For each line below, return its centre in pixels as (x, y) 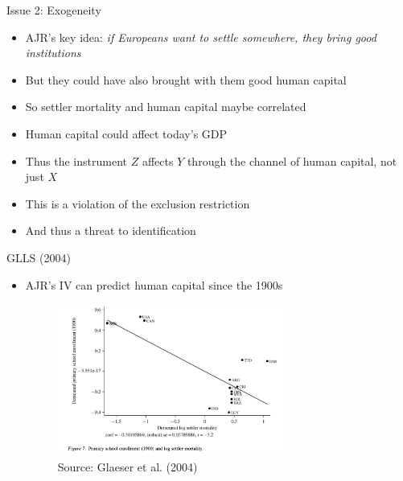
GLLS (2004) (39, 257)
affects (158, 160)
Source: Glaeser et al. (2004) (127, 466)
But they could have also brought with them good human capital (186, 79)
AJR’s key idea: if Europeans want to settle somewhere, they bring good (201, 37)
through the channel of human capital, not (292, 160)
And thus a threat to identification (111, 230)
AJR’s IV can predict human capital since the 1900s (154, 284)
